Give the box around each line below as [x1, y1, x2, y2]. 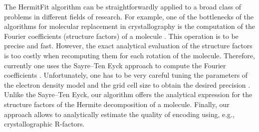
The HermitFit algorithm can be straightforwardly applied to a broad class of [4, 1, 242, 11]
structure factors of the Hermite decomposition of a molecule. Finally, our [4, 99, 230, 109]
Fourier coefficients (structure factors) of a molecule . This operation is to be [4, 30, 239, 41]
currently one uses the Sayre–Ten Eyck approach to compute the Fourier [4, 60, 226, 70]
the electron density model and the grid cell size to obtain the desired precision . [4, 79, 251, 90]
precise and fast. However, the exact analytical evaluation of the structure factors [4, 40, 253, 51]
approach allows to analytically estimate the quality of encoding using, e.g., [4, 109, 235, 119]
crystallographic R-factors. [4, 119, 85, 129]
